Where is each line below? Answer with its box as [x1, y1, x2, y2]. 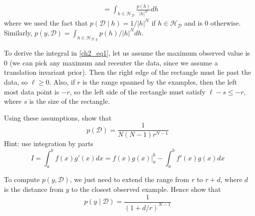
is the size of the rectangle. [29, 96, 110, 106]
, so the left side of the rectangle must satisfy [70, 86, 206, 96]
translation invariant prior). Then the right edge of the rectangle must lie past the [4, 67, 251, 77]
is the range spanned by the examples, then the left [83, 77, 237, 87]
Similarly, [4, 27, 32, 37]
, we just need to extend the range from [70, 174, 190, 185]
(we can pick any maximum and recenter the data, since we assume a [9, 57, 218, 67]
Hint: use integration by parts [4, 138, 93, 149]
